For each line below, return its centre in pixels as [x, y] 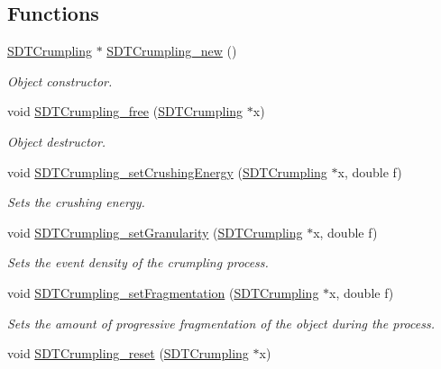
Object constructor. [60, 81]
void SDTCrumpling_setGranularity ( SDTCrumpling [155, 232]
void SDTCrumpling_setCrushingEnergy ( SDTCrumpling [167, 171]
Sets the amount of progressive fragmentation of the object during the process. [221, 323]
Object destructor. [57, 141]
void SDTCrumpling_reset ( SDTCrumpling [128, 353]
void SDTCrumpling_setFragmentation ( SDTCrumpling [163, 292]
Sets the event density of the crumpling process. [138, 262]
